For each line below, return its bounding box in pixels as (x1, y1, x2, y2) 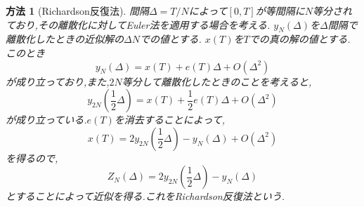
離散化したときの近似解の (6, 32, 124, 46)
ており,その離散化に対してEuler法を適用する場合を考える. (6, 17, 271, 32)
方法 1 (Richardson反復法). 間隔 (6, 4, 149, 18)
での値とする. (139, 32, 202, 46)
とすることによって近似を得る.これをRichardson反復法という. (6, 189, 285, 203)
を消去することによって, (114, 112, 225, 127)
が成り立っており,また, (6, 74, 110, 88)
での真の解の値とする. (249, 32, 351, 46)
